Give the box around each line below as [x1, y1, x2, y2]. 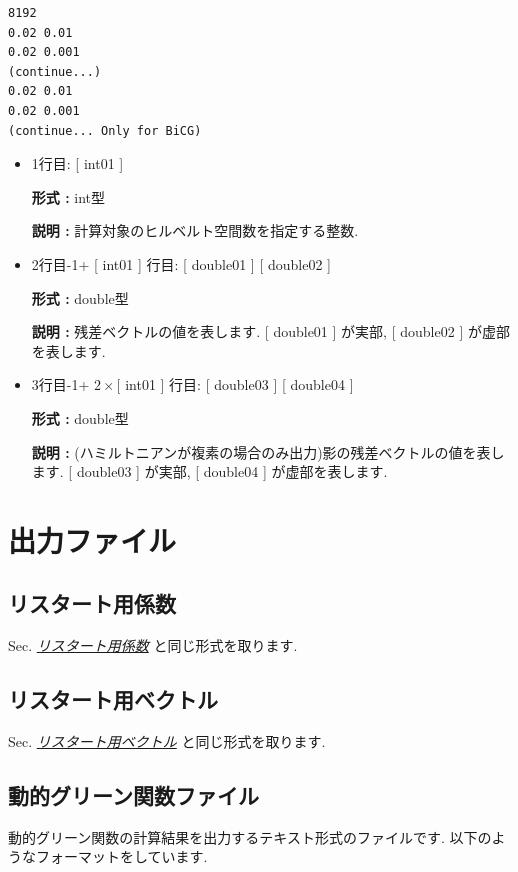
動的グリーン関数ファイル [8, 780, 259, 811]
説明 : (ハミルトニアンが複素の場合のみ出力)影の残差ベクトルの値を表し [31, 441, 505, 462]
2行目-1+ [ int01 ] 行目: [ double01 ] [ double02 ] [31, 253, 331, 274]
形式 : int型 [31, 186, 106, 207]
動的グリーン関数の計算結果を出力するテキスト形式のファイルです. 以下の [8, 826, 492, 847]
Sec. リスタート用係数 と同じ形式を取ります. [8, 635, 298, 656]
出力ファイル [8, 519, 177, 560]
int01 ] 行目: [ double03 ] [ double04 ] [125, 374, 354, 395]
